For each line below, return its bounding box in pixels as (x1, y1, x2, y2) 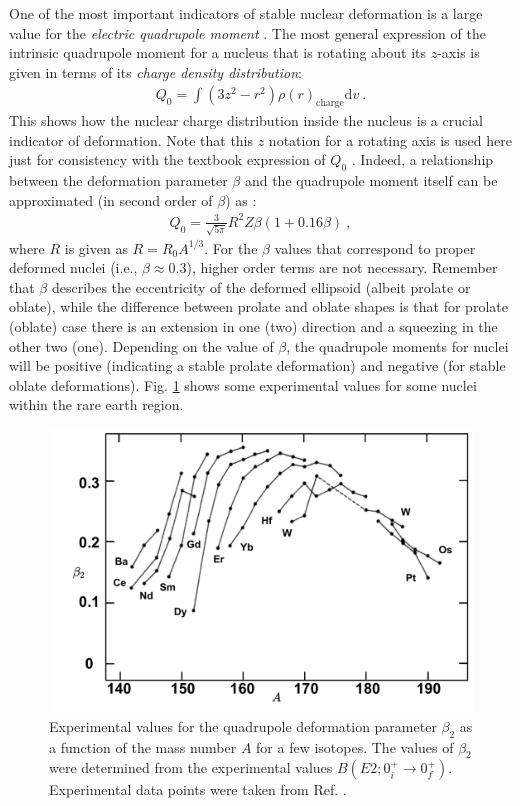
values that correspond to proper (274, 237, 476, 258)
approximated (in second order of (9, 189, 213, 210)
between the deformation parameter (9, 170, 228, 191)
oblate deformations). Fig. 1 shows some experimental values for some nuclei (9, 374, 477, 395)
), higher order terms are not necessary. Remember (186, 257, 498, 278)
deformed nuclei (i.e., (9, 257, 138, 278)
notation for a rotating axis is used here (268, 129, 512, 150)
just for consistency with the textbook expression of (9, 149, 326, 170)
